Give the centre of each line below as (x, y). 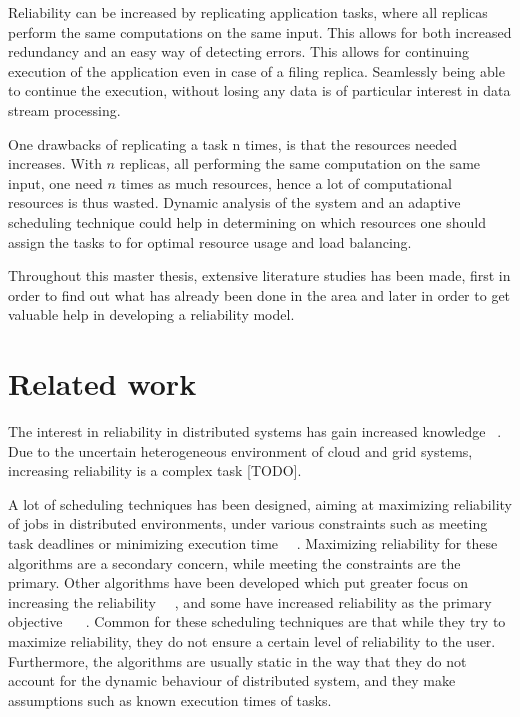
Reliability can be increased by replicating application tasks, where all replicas (248, 12)
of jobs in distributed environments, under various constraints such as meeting (248, 523)
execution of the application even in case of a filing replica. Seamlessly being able (256, 70)
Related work (102, 383)
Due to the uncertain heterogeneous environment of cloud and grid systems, (240, 450)
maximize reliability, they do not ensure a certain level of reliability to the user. (252, 640)
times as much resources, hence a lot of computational (286, 182)
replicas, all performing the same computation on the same (300, 163)
